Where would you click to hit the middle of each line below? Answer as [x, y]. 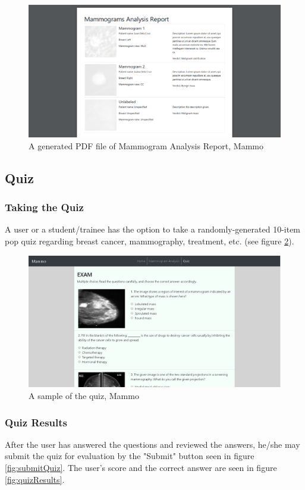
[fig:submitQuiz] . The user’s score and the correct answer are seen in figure [141, 468]
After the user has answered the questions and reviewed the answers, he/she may [152, 444]
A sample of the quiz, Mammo [84, 396]
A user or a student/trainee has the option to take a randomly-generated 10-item [153, 229]
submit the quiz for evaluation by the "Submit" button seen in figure [130, 456]
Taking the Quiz [44, 207]
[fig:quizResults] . [35, 479]
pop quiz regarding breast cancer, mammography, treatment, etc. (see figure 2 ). [150, 241]
